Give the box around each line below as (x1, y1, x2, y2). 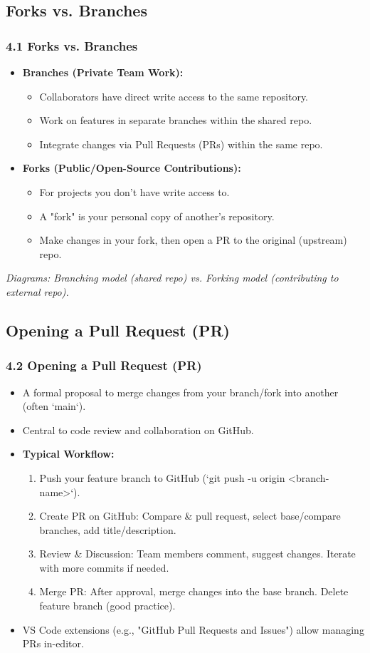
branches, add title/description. (39, 522, 176, 537)
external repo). (6, 284, 69, 299)
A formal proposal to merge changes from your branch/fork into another (22, 384, 339, 399)
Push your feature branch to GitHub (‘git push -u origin (39, 470, 285, 485)
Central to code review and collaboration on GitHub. (22, 422, 254, 437)
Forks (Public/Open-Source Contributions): (22, 160, 241, 175)
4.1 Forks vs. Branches (6, 36, 138, 54)
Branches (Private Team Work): (22, 65, 184, 79)
